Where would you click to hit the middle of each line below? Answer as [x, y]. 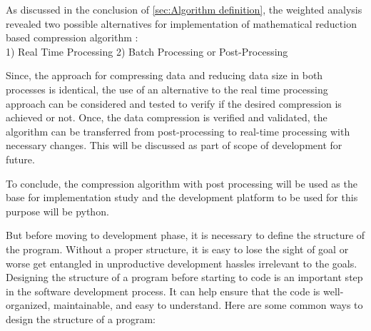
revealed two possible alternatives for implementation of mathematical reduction [181, 23]
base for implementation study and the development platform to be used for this [182, 197]
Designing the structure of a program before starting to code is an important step [184, 277]
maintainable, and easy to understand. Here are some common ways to [208, 305]
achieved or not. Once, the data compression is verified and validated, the [167, 117]
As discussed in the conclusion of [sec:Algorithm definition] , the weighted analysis [184, 9]
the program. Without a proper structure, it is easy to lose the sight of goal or [177, 249]
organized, [28, 305]
